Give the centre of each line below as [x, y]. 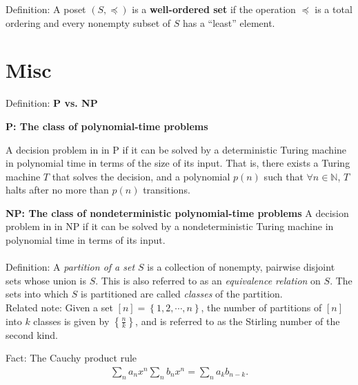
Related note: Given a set [59, 308]
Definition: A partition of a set [70, 267]
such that [284, 176]
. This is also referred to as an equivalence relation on [208, 280]
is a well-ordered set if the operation [214, 9]
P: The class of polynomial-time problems [107, 126]
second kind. [32, 334]
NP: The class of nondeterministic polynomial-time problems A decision [177, 212]
